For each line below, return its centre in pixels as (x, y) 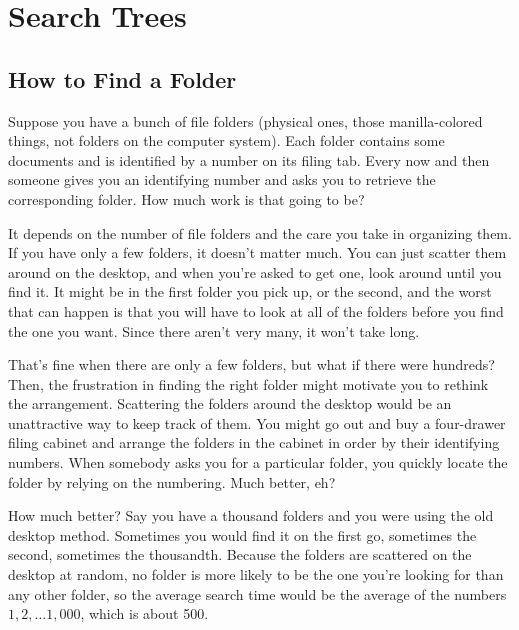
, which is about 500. (144, 613)
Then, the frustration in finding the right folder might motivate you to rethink (248, 383)
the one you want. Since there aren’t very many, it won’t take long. (214, 330)
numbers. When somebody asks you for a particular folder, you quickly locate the (258, 462)
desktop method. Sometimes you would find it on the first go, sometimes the (242, 534)
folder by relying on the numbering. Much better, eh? (172, 481)
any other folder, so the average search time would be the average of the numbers (257, 593)
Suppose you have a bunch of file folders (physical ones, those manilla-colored (245, 120)
